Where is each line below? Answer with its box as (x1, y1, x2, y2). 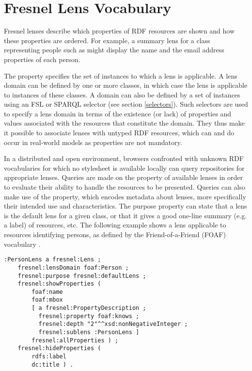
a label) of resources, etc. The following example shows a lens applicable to (4, 220, 226, 230)
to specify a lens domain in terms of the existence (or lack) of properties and (4, 108, 232, 118)
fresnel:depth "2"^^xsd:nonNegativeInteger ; (38, 321, 188, 328)
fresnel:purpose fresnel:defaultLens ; (17, 272, 146, 279)
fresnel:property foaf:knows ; (38, 312, 140, 320)
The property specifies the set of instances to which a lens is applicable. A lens (4, 70, 237, 81)
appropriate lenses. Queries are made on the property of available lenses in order (4, 172, 243, 182)
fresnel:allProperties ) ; (31, 337, 119, 344)
